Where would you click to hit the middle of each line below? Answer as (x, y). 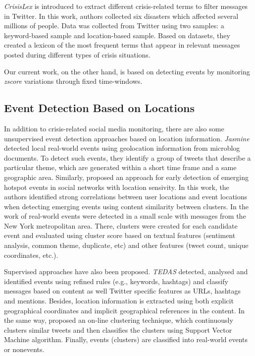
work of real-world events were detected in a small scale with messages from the (125, 216)
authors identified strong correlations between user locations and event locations (126, 197)
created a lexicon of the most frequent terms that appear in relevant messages (122, 45)
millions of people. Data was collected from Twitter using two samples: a (114, 26)
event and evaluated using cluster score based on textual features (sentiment (120, 235)
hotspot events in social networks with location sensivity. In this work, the (117, 187)
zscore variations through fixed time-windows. (73, 81)
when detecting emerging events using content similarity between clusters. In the (126, 206)
